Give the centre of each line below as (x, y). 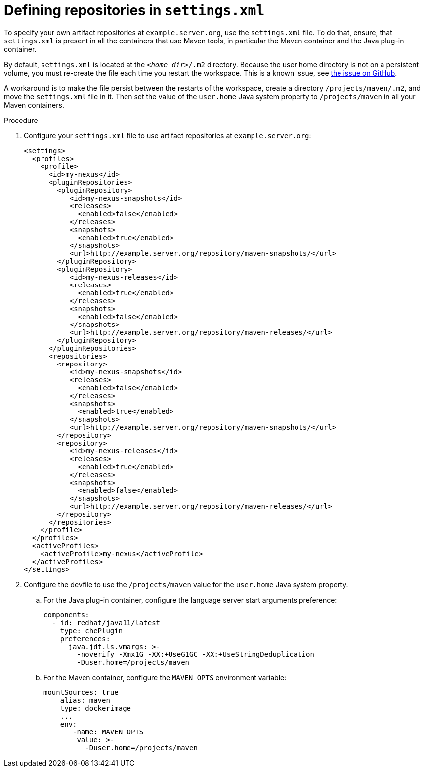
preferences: (85, 638)
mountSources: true (81, 692)
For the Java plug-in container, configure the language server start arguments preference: (190, 600)
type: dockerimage (96, 708)
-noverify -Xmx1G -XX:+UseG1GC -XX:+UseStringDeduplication (195, 654)
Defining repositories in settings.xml (134, 10)
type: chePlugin (91, 630)
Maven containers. (34, 105)
